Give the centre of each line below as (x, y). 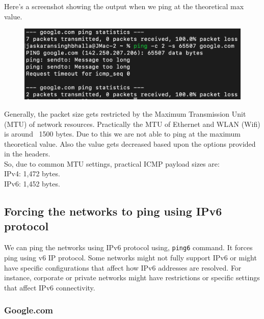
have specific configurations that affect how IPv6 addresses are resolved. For (123, 267)
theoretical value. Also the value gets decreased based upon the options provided (130, 143)
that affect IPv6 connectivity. (50, 287)
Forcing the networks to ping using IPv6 (113, 211)
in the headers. (27, 154)
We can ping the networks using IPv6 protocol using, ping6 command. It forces (128, 247)
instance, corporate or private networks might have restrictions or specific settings (132, 277)
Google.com (29, 310)
